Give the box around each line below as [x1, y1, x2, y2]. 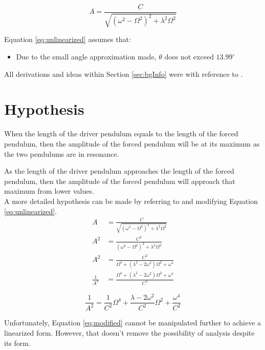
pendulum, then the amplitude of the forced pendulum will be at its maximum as [4, 138, 260, 149]
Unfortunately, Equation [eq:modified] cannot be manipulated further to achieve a [4, 317, 261, 328]
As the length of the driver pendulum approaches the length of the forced [4, 166, 234, 176]
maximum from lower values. [4, 186, 94, 196]
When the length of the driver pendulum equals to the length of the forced [4, 128, 238, 139]
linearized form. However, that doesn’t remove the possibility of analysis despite [4, 327, 255, 338]
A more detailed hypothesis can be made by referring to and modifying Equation [4, 195, 258, 206]
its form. [4, 337, 31, 348]
